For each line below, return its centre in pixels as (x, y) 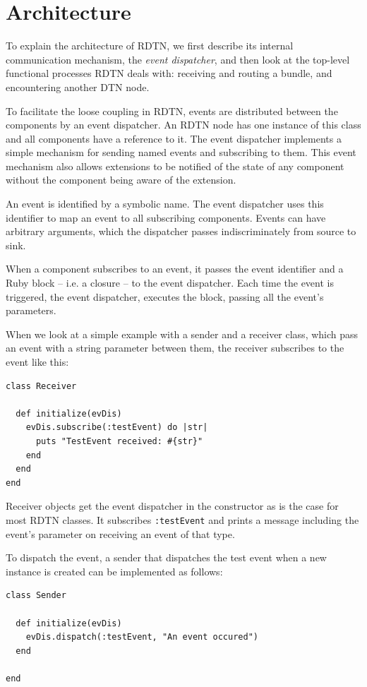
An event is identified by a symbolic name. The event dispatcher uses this (165, 204)
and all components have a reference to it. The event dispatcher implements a (174, 138)
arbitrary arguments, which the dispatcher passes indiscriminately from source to (181, 231)
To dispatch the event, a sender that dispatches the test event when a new (166, 557)
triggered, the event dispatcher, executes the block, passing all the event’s (165, 296)
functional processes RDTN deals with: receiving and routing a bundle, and (169, 73)
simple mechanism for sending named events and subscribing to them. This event (181, 152)
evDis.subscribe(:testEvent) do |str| (117, 428)
